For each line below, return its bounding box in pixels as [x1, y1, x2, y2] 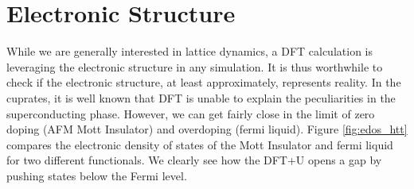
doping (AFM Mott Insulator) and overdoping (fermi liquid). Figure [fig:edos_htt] [6, 121, 408, 137]
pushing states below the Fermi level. [6, 167, 187, 183]
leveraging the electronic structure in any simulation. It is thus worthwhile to [6, 58, 383, 75]
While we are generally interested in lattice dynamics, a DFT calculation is [6, 43, 373, 60]
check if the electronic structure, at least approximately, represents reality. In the [6, 74, 401, 91]
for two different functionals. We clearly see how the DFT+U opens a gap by [6, 152, 382, 168]
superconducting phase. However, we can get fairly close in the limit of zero [6, 105, 375, 121]
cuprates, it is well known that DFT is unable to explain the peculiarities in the [6, 89, 396, 106]
